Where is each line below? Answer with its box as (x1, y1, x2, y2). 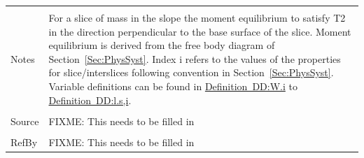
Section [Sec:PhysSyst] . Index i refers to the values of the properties (48, 51, 341, 66)
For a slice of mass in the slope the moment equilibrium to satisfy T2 (48, 10, 346, 24)
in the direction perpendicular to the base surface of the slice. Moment (48, 24, 351, 38)
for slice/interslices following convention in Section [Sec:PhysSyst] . (48, 65, 334, 80)
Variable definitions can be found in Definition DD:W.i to (48, 78, 297, 93)
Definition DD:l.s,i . (48, 92, 132, 107)
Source (10, 113, 39, 128)
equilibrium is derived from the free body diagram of (48, 38, 275, 52)
